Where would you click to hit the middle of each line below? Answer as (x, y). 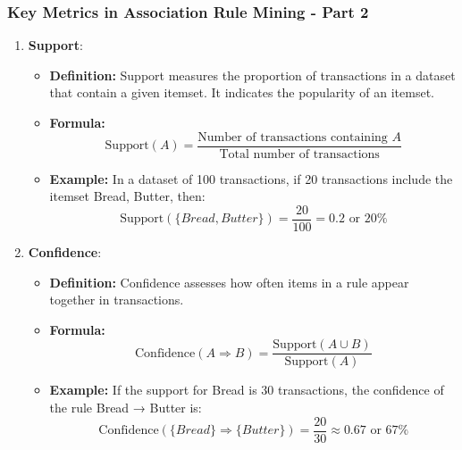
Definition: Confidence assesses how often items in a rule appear (229, 282)
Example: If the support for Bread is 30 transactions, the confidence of (247, 390)
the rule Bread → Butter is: (126, 407)
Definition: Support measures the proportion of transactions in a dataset (252, 75)
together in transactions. (117, 300)
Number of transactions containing (293, 137)
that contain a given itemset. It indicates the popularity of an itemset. (242, 92)
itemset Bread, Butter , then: (127, 196)
